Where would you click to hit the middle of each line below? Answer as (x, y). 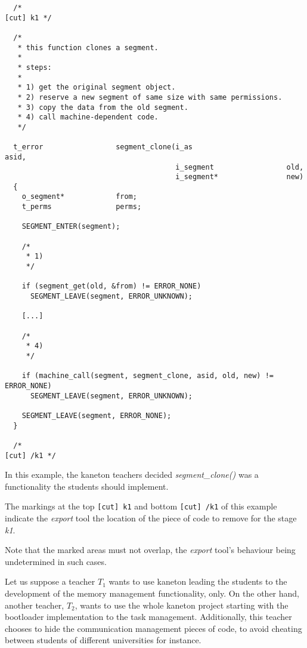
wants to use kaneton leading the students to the (198, 581)
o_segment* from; (79, 197)
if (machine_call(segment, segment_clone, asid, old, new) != (148, 376)
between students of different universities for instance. (103, 640)
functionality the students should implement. (87, 486)
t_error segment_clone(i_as (103, 147)
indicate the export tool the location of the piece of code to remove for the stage (151, 518)
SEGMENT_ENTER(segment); (71, 227)
